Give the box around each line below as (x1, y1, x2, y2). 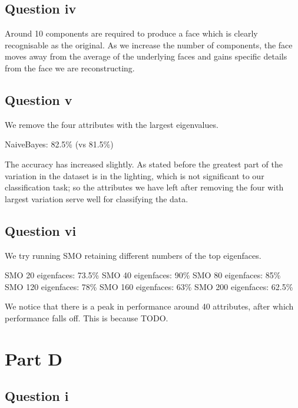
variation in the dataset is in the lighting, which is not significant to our (5, 169, 264, 182)
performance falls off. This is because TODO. (5, 311, 168, 324)
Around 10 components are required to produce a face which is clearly (5, 27, 258, 40)
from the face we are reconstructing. (5, 61, 135, 74)
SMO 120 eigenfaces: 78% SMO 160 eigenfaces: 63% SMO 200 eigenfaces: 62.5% (5, 280, 293, 292)
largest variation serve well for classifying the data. (5, 192, 188, 205)
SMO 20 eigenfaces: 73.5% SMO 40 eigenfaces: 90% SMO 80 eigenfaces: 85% (5, 269, 281, 281)
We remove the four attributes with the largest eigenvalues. (5, 118, 218, 130)
